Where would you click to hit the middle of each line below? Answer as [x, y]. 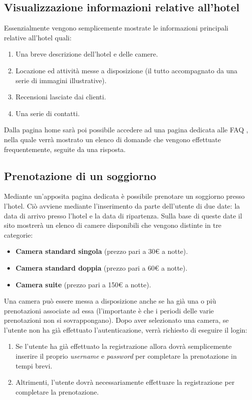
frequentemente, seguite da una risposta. [65, 149]
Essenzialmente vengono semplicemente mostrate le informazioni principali [116, 28]
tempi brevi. [34, 365]
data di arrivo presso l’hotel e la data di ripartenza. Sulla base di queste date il [123, 215]
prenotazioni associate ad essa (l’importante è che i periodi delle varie [109, 310]
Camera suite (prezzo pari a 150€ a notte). [83, 284]
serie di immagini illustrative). [61, 80]
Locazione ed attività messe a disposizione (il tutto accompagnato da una [126, 70]
